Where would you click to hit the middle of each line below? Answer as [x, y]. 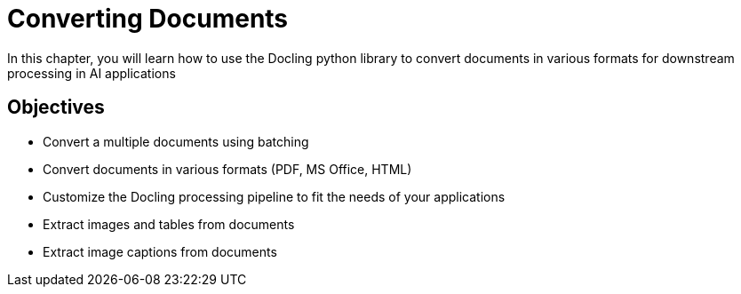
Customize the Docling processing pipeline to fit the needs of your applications [274, 196]
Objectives [56, 107]
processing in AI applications [92, 73]
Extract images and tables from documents [169, 224]
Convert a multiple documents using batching [176, 141]
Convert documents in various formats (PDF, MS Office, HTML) [227, 169]
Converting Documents [148, 19]
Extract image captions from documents [160, 251]
